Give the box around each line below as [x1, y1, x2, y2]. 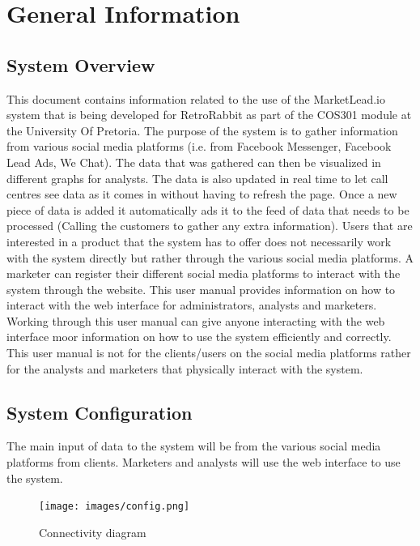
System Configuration [6, 399, 193, 424]
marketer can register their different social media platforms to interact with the [6, 265, 401, 282]
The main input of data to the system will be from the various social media [6, 437, 381, 454]
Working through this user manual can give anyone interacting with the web [6, 312, 385, 329]
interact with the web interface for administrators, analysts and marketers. [6, 296, 377, 314]
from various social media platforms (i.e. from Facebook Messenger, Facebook [6, 138, 392, 155]
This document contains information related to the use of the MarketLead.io [6, 90, 385, 107]
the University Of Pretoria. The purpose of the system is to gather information [6, 122, 398, 139]
